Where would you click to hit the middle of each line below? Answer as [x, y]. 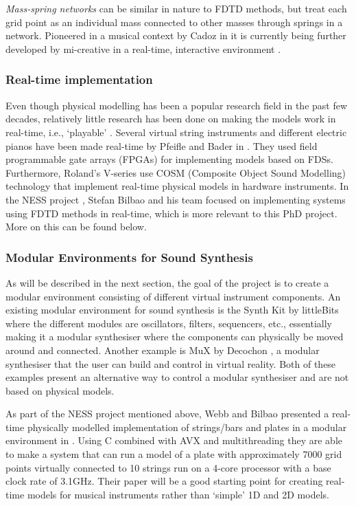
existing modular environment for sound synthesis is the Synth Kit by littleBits [172, 310]
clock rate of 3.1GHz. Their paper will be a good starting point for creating [164, 481]
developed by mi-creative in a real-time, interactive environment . [143, 48]
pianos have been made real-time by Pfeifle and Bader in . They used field [162, 145]
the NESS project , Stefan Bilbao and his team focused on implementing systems [176, 199]
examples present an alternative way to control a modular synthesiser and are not [177, 377]
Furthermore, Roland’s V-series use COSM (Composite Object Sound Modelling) [176, 172]
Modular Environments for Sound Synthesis [129, 257]
